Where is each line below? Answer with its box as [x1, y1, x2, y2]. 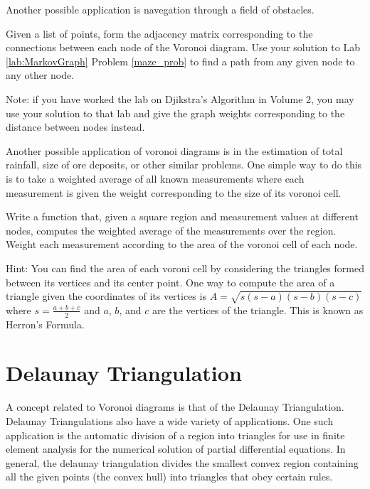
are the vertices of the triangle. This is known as [152, 302, 364, 317]
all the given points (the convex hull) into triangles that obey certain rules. [6, 469, 333, 484]
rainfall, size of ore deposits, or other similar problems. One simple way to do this [6, 157, 362, 172]
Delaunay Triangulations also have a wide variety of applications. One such [6, 414, 334, 428]
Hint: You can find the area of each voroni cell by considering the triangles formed [6, 260, 364, 275]
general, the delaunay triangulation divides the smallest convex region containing [6, 455, 359, 470]
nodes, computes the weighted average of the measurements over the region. [6, 222, 337, 237]
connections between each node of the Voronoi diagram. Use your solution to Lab [6, 40, 360, 55]
